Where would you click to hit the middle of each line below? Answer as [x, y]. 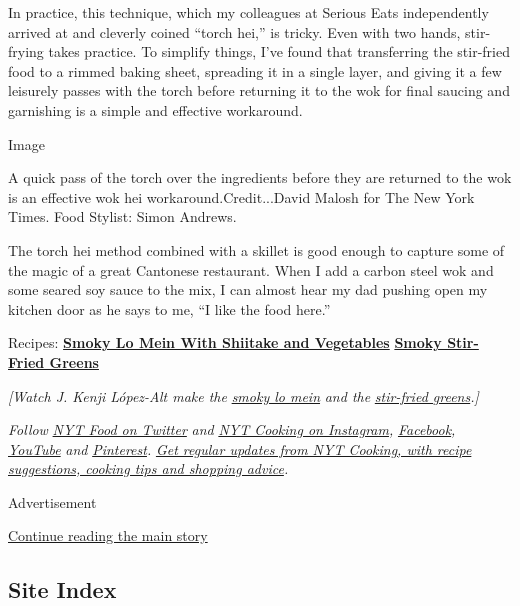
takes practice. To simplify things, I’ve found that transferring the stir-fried [279, 51]
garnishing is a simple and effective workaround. [155, 109]
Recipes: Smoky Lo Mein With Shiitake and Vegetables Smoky [225, 342]
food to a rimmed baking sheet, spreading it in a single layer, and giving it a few [255, 70]
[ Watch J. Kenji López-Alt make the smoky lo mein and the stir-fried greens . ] [243, 395]
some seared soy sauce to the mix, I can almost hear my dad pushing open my [248, 289]
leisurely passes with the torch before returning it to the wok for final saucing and [259, 90]
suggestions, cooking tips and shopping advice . [148, 468]
